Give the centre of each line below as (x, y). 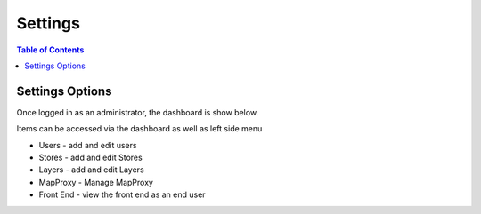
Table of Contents (50, 50)
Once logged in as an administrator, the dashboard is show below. (137, 112)
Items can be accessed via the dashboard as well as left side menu (139, 129)
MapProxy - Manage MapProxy (96, 182)
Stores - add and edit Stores (90, 158)
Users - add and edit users (88, 145)
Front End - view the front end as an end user (122, 194)
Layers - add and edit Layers (91, 170)
